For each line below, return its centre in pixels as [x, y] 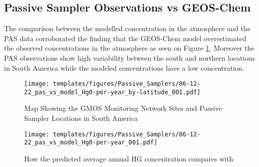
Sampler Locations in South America [81, 118]
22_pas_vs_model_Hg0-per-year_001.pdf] [91, 143]
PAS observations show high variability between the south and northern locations [129, 57]
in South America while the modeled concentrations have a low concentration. [124, 67]
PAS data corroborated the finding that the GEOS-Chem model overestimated [125, 38]
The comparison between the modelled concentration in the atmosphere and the [127, 28]
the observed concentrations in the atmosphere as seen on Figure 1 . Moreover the [129, 48]
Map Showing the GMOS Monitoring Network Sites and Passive [123, 108]
